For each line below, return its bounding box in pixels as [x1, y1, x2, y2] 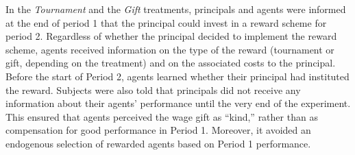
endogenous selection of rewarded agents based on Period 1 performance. [5, 136, 311, 150]
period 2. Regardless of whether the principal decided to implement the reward [5, 29, 337, 43]
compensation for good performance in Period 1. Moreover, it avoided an [5, 123, 311, 137]
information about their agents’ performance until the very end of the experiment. [5, 96, 351, 110]
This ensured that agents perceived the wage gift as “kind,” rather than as [5, 109, 318, 123]
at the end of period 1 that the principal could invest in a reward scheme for [5, 15, 327, 29]
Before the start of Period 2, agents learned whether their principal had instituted [5, 69, 350, 83]
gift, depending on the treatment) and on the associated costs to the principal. [5, 56, 336, 70]
